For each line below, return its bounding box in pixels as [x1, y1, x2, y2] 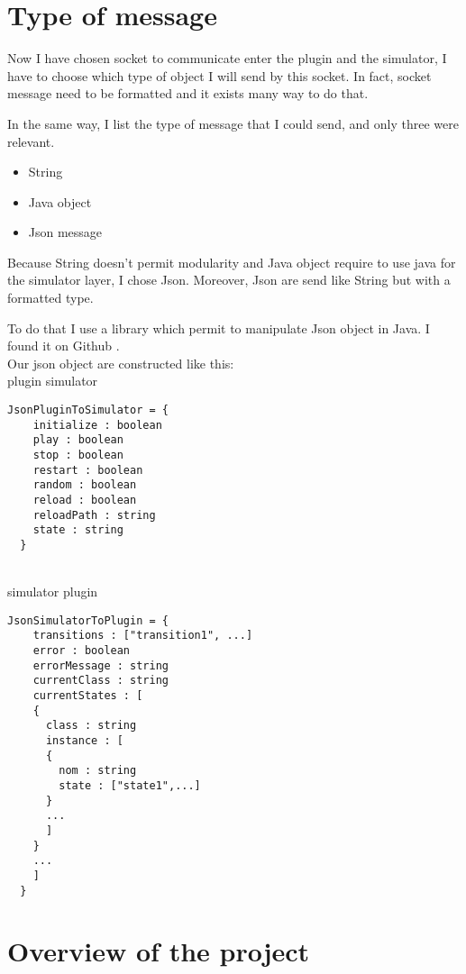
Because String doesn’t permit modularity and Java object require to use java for [7, 252, 456, 271]
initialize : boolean [32, 418, 162, 432]
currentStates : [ [32, 689, 143, 703]
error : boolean [32, 644, 131, 658]
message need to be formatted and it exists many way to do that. [7, 84, 369, 103]
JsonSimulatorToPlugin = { [7, 614, 169, 627]
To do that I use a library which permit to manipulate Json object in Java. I [7, 318, 430, 337]
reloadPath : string [32, 508, 156, 522]
